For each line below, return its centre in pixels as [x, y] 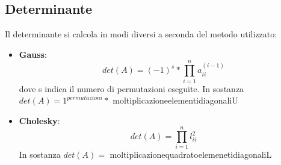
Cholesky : [39, 120]
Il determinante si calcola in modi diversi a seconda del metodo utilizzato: [141, 34]
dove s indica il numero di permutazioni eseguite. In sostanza [131, 88]
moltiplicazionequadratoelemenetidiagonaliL [191, 154]
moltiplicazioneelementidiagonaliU [175, 100]
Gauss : [33, 54]
